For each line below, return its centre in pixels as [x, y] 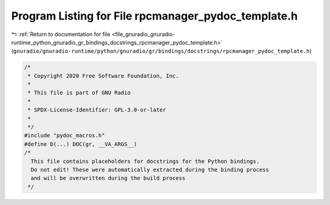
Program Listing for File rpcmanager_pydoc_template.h [155, 16]
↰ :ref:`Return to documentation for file [61, 34]
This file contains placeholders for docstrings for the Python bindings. [145, 161]
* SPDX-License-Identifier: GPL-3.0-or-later [97, 110]
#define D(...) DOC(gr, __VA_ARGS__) [81, 144]
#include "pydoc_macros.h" [64, 135]
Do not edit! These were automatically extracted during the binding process [150, 170]
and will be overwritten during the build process [108, 178]
